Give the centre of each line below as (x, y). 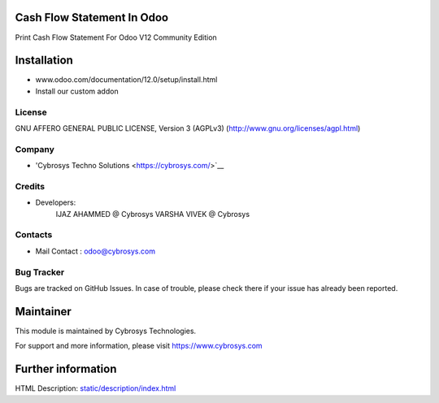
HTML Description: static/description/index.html (96, 388)
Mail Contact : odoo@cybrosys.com (96, 251)
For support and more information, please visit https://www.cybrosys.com (139, 346)
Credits (30, 186)
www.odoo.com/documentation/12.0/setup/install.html (126, 80)
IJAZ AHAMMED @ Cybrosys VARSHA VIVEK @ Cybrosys (153, 214)
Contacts (34, 235)
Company (35, 149)
